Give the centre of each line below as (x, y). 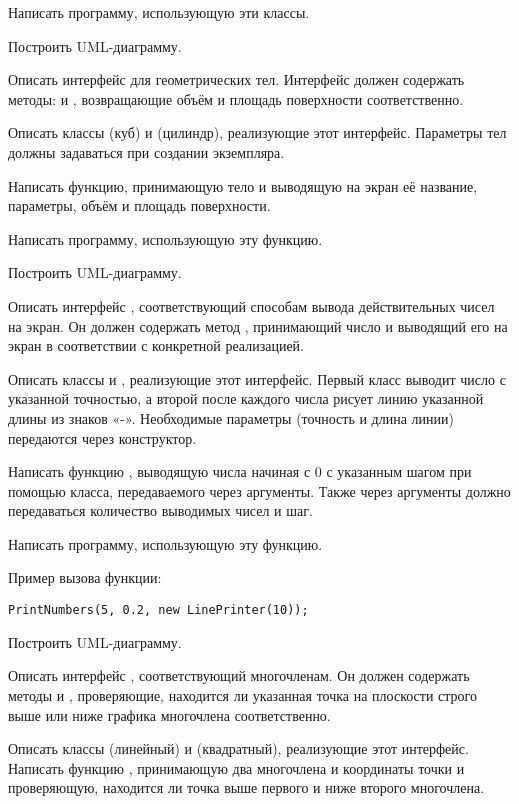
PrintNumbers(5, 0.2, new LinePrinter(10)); (158, 610)
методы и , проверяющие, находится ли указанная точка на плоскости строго (242, 694)
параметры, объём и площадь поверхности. (139, 205)
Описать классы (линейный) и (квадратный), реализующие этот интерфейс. (238, 748)
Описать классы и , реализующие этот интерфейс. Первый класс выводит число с (257, 378)
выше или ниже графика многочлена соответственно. (169, 714)
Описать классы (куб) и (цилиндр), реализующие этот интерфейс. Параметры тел (257, 132)
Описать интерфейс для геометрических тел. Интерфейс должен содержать (236, 79)
